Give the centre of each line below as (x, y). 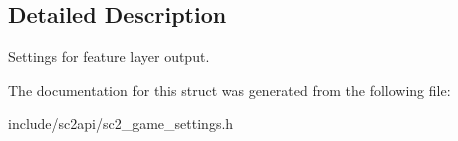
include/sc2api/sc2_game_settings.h (121, 123)
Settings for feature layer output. (109, 56)
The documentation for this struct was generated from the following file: (229, 89)
